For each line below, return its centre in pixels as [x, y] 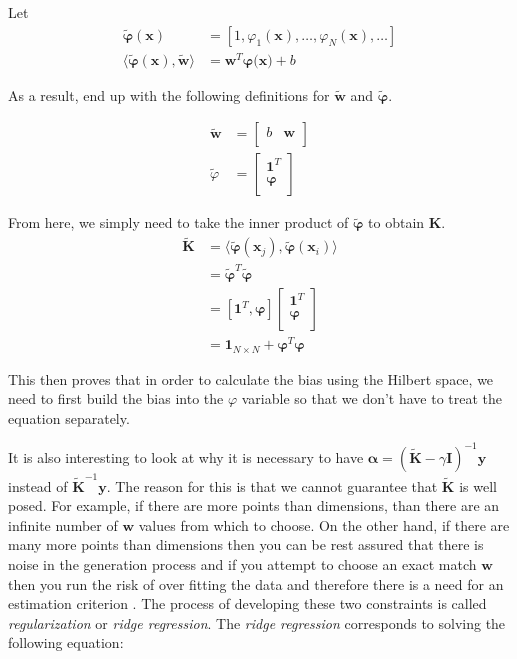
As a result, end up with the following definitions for [169, 94]
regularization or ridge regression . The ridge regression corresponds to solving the [257, 622]
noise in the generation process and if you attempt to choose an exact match [242, 563]
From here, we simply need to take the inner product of [178, 222]
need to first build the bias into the [116, 398]
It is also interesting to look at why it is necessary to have [186, 456]
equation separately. [69, 417]
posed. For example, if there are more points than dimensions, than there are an [254, 505]
